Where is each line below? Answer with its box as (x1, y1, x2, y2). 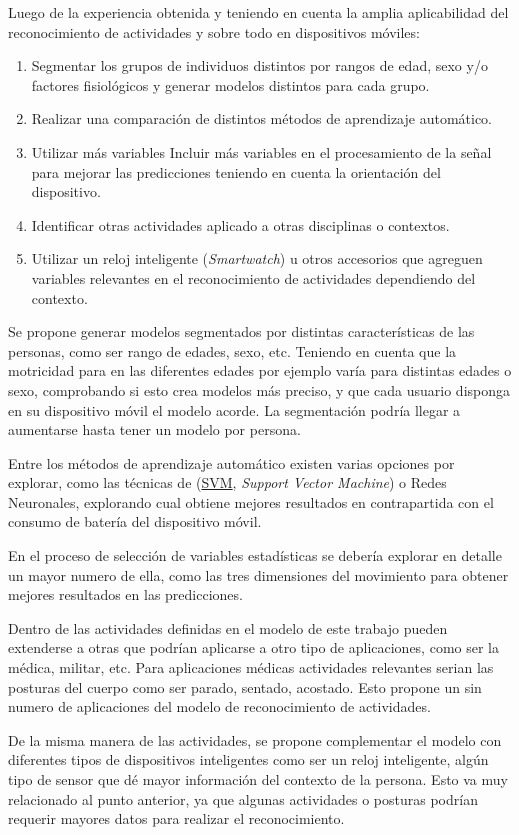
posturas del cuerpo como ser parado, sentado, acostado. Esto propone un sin (8, 676, 482, 697)
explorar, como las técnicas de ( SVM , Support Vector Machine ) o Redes (8, 472, 447, 493)
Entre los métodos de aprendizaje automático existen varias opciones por (8, 452, 455, 473)
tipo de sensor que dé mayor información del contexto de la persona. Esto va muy (8, 769, 508, 789)
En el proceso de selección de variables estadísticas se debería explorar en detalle (8, 545, 502, 566)
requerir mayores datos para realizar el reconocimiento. (8, 808, 345, 829)
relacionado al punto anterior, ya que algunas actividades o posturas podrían (8, 788, 478, 809)
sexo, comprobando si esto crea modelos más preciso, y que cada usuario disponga (8, 379, 511, 400)
